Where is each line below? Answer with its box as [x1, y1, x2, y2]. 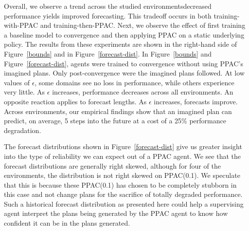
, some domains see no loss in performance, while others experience [35, 77, 234, 87]
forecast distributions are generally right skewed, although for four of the [4, 160, 221, 171]
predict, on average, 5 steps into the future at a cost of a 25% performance [4, 115, 226, 126]
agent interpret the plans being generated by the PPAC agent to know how [4, 208, 228, 218]
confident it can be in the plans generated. [4, 218, 130, 228]
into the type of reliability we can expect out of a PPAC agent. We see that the [4, 151, 241, 161]
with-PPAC [4, 20, 38, 30]
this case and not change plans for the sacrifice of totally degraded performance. [4, 189, 243, 199]
